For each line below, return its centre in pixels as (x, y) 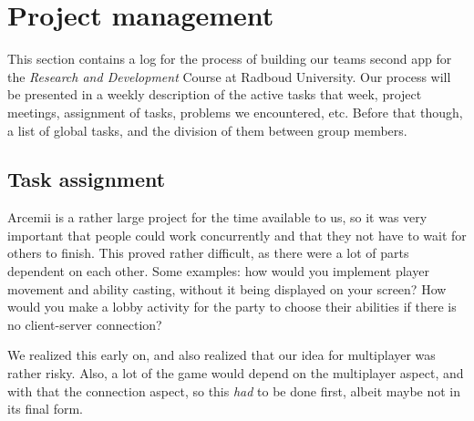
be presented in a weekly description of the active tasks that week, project (215, 94)
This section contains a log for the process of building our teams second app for (230, 59)
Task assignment (87, 179)
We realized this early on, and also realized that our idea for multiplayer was (222, 355)
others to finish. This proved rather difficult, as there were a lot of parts (208, 253)
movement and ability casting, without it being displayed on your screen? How (227, 288)
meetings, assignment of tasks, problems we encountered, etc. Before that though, (235, 112)
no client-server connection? (85, 324)
